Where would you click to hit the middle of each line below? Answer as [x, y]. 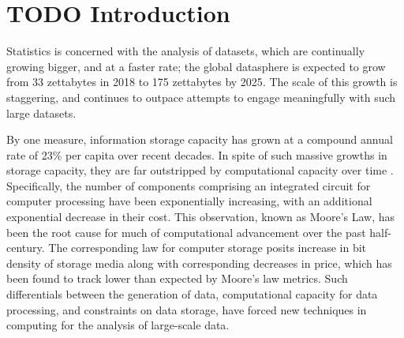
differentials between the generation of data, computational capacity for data [192, 294]
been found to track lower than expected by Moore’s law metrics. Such [177, 278]
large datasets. [41, 113]
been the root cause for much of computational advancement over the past [186, 232]
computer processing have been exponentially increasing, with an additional [189, 201]
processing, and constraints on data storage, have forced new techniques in [187, 309]
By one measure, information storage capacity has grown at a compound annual [200, 139]
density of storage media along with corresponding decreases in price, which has [199, 263]
